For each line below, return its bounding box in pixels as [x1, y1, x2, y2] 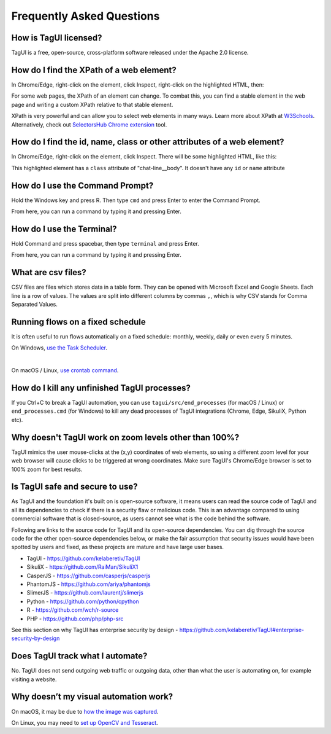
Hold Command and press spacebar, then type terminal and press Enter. [11, 240, 199, 248]
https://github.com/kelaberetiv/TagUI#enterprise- [179, 626, 305, 633]
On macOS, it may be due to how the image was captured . [11, 708, 159, 715]
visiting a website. [11, 676, 57, 683]
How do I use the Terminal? [11, 224, 117, 234]
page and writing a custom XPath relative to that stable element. [11, 101, 173, 108]
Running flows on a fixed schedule [11, 316, 146, 327]
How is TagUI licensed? [11, 33, 102, 43]
